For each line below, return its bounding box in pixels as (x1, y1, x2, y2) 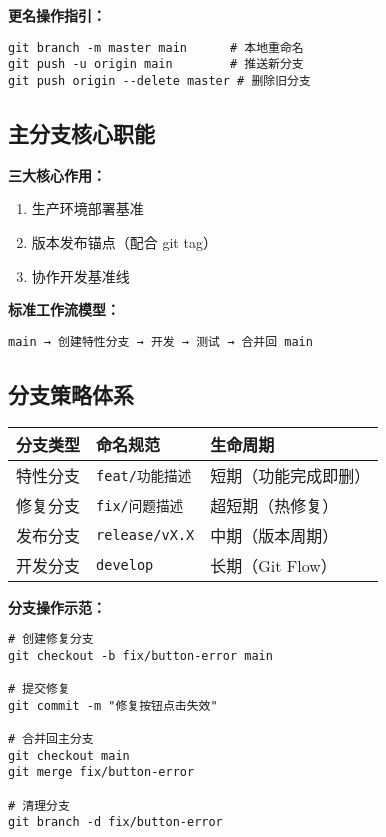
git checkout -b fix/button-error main (8, 648, 273, 663)
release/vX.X (96, 526, 195, 543)
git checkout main (8, 748, 130, 763)
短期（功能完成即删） (210, 463, 371, 487)
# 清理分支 (8, 798, 70, 813)
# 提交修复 (8, 682, 70, 697)
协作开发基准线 (31, 265, 130, 286)
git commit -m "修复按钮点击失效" (8, 698, 218, 713)
